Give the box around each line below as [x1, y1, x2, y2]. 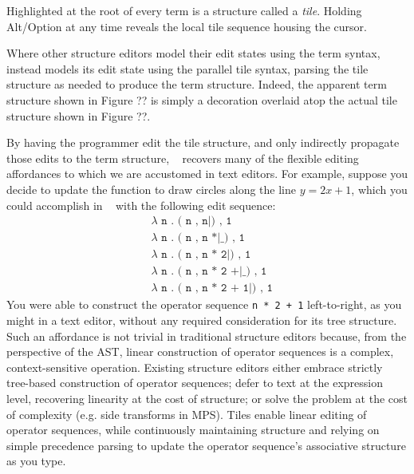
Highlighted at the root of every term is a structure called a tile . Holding [6, 2, 362, 18]
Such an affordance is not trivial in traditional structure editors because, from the [6, 327, 407, 344]
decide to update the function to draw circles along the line [6, 180, 296, 197]
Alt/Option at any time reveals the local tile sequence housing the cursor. [6, 18, 367, 34]
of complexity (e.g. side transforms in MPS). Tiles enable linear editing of [6, 405, 367, 422]
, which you [351, 180, 408, 197]
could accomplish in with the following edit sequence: [6, 196, 276, 213]
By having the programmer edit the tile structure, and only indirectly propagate [6, 134, 400, 151]
